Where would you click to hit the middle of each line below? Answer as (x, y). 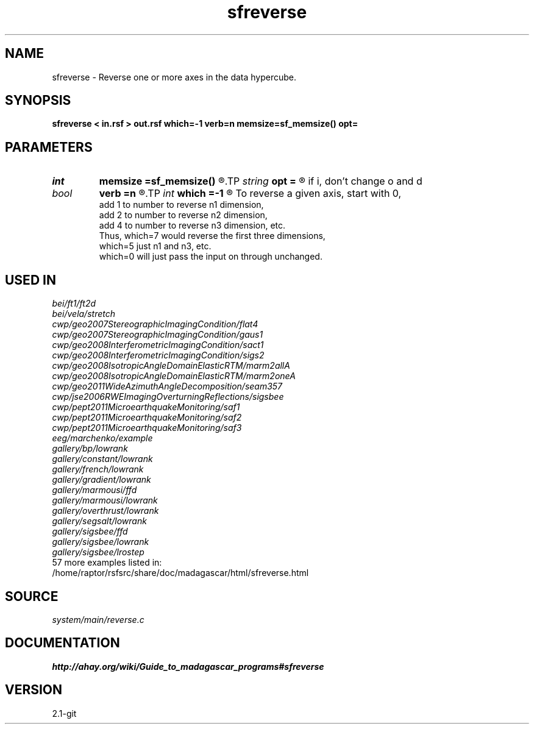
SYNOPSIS (38, 101)
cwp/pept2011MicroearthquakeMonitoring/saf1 (146, 407)
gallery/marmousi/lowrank (105, 500)
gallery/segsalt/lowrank (99, 521)
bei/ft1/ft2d (74, 304)
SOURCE (32, 596)
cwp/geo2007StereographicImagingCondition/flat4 (155, 324)
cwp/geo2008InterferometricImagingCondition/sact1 (158, 345)
